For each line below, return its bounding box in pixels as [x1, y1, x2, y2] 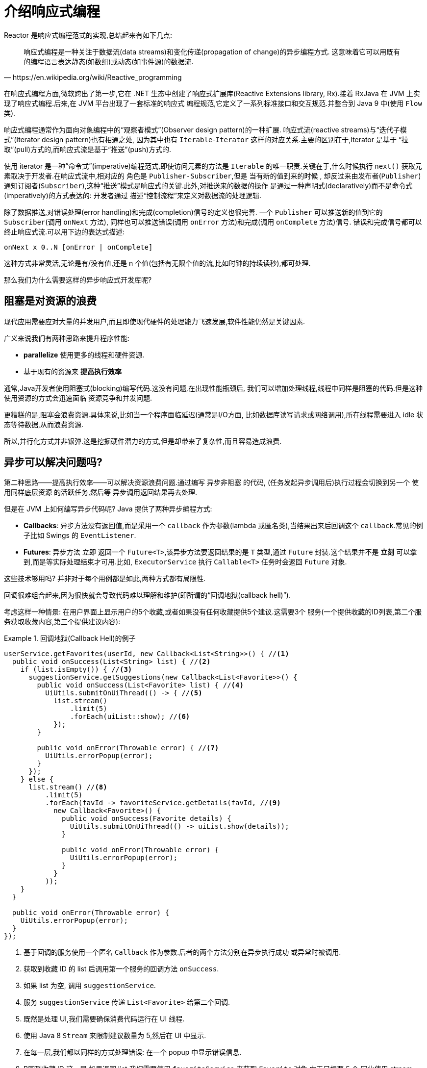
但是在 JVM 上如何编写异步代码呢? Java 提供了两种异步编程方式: [4, 505, 212, 513]
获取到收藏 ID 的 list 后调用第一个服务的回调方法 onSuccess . [24, 965, 219, 973]
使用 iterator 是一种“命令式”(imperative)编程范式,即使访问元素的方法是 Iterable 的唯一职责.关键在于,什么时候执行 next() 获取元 [4, 161, 422, 170]
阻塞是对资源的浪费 [4, 295, 97, 307]
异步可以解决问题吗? [4, 456, 102, 469]
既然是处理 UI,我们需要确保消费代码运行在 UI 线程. [24, 1015, 185, 1023]
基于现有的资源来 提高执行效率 [24, 367, 122, 376]
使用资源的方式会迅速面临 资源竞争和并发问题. [4, 393, 152, 402]
